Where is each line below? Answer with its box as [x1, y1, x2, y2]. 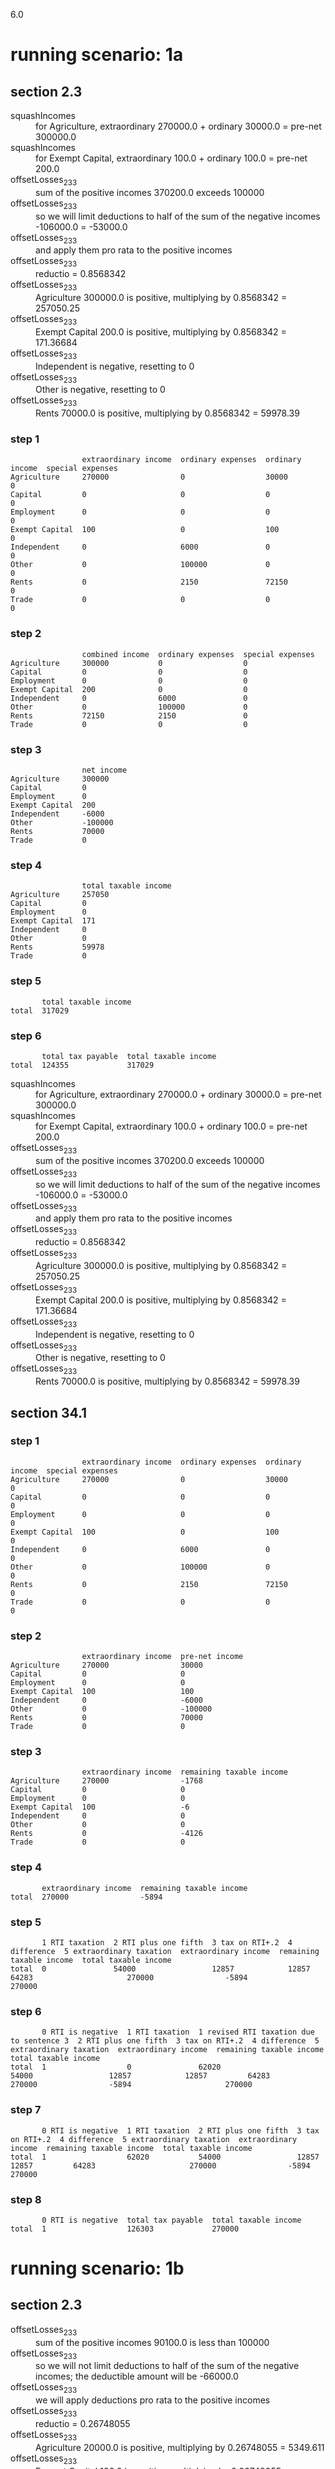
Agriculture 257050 [10, 890, 110, 900]
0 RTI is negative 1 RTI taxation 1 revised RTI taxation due [41, 2027, 315, 2038]
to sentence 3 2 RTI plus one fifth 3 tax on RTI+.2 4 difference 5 [10, 2036, 320, 2046]
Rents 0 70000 [10, 1713, 203, 1723]
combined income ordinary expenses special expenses [81, 649, 315, 659]
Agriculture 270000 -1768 [10, 1776, 203, 1786]
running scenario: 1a [10, 44, 184, 66]
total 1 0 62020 [10, 2062, 222, 2073]
